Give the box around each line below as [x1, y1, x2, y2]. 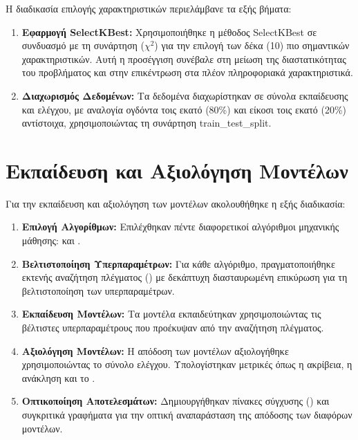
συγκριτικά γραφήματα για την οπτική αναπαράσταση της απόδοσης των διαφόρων [21, 407, 352, 421]
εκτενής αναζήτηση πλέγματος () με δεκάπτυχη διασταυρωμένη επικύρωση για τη [21, 270, 348, 284]
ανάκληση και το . [21, 370, 95, 385]
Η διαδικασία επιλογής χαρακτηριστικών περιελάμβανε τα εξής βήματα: [6, 1, 292, 15]
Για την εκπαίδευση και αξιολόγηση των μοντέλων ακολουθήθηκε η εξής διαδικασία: [6, 196, 346, 210]
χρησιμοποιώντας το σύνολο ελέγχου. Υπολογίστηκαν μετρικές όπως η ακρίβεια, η [21, 357, 352, 372]
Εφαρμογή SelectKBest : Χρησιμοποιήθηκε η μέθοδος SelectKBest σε [21, 24, 317, 39]
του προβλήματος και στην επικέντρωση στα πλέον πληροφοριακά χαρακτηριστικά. [21, 65, 353, 80]
